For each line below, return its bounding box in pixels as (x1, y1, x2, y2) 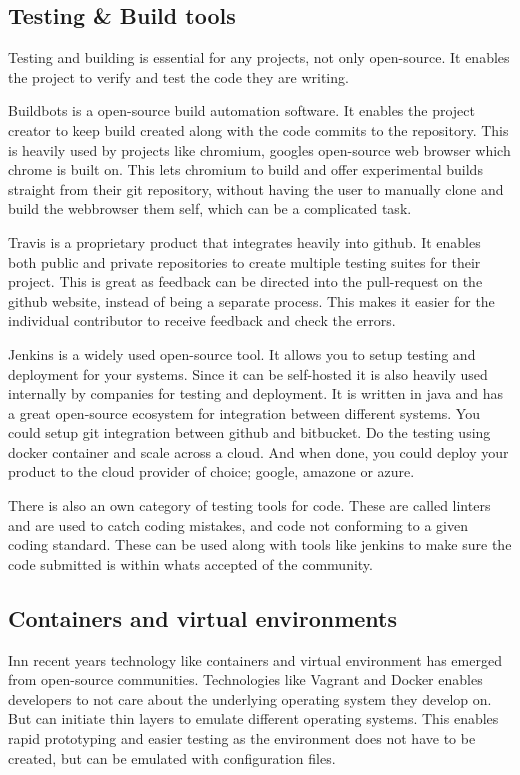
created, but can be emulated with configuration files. (8, 747, 336, 768)
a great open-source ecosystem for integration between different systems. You (8, 402, 480, 423)
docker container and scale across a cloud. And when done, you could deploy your (8, 441, 509, 462)
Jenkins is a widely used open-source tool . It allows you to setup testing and (8, 343, 476, 364)
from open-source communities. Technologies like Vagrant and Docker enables (8, 669, 483, 690)
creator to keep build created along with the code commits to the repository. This (8, 119, 509, 140)
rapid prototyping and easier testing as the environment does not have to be (8, 728, 476, 749)
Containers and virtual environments (8, 602, 397, 633)
